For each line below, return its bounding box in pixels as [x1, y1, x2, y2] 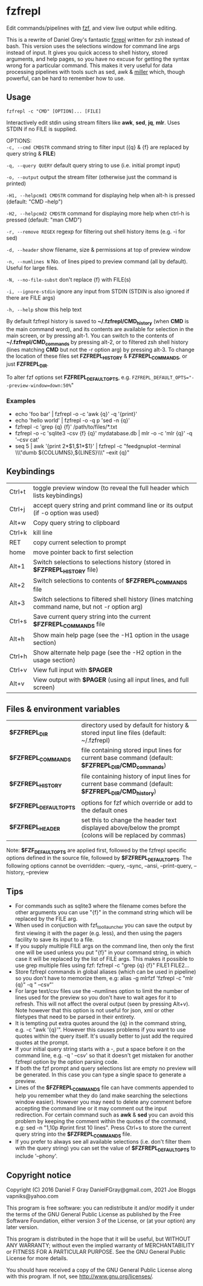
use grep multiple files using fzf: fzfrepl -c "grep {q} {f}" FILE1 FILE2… [14, 961, 190, 969]
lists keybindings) [33, 491, 83, 500]
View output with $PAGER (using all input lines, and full [33, 676, 189, 684]
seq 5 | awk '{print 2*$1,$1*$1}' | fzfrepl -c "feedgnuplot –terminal [14, 443, 181, 450]
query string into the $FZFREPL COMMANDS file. [14, 1130, 132, 1139]
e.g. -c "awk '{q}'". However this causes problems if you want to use [14, 1026, 186, 1033]
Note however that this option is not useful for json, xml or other [14, 1006, 174, 1014]
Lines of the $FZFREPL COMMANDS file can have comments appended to [14, 1084, 195, 1092]
